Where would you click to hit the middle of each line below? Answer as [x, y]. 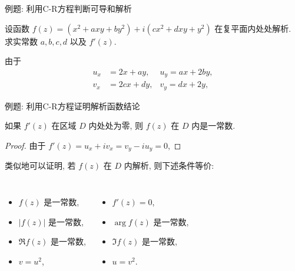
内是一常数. [213, 126]
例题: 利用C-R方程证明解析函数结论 [72, 106]
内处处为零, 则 [116, 126]
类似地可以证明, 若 [40, 165]
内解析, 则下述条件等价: [169, 165]
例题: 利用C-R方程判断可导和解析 [68, 8]
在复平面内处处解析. [253, 28]
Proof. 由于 [25, 145]
